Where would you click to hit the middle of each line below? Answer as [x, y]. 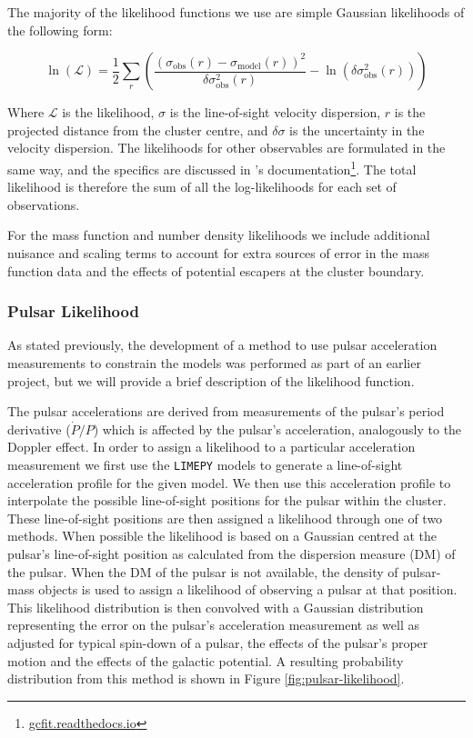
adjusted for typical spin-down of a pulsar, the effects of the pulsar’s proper [218, 642]
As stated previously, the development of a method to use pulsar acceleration [222, 345]
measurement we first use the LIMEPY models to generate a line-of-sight [205, 464]
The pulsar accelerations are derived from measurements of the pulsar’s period [226, 411]
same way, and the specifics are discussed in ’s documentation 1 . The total [212, 167]
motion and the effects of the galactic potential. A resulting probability [206, 660]
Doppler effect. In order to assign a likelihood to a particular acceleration [211, 447]
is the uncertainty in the [357, 130]
